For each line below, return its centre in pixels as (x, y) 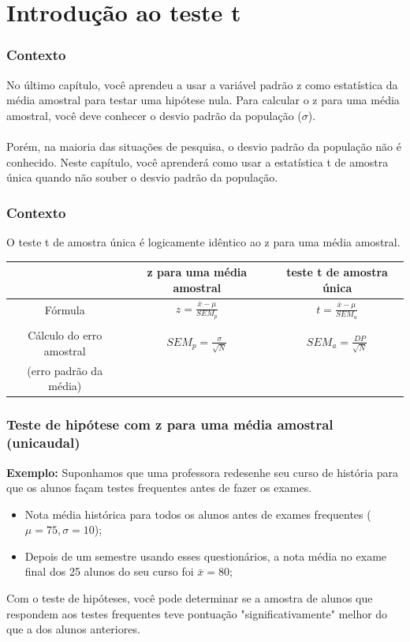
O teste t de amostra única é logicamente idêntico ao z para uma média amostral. (203, 241)
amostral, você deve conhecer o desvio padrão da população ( (154, 115)
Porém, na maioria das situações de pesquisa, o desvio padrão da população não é (204, 146)
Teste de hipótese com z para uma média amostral (170, 424)
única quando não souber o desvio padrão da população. (142, 177)
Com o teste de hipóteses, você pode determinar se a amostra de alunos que (190, 598)
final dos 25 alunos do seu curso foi (109, 571)
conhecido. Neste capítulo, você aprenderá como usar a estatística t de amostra (198, 161)
